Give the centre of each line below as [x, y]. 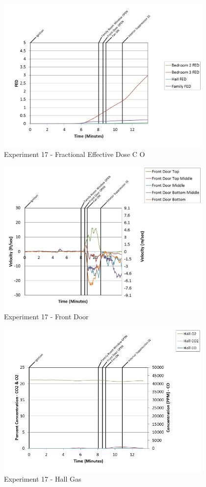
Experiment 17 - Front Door [46, 317]
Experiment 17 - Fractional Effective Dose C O [75, 154]
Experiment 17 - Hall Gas [43, 479]
